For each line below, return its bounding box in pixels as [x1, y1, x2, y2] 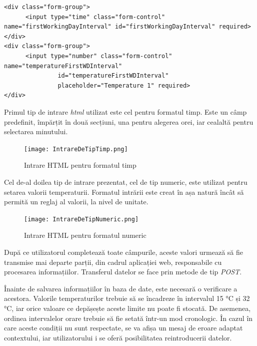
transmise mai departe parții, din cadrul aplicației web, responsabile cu [4, 256, 222, 267]
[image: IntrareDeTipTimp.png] [24, 145, 128, 153]
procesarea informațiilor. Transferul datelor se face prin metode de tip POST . [4, 266, 242, 277]
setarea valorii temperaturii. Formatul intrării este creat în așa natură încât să [4, 186, 244, 197]
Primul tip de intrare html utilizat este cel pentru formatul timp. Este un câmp [4, 106, 247, 117]
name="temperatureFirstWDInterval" [4, 62, 122, 70]
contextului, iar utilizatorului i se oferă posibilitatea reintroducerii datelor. [4, 332, 232, 342]
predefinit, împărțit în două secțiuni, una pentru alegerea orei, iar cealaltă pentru [4, 116, 253, 127]
